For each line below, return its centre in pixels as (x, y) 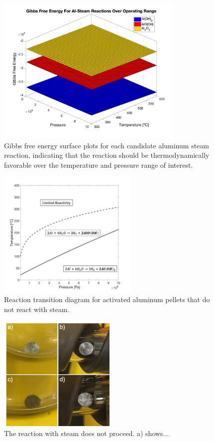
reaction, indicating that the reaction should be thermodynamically (107, 155)
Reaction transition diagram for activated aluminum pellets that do (107, 299)
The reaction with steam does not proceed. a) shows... (87, 433)
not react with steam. (37, 309)
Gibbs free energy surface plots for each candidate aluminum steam (107, 145)
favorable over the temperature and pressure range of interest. (99, 165)
